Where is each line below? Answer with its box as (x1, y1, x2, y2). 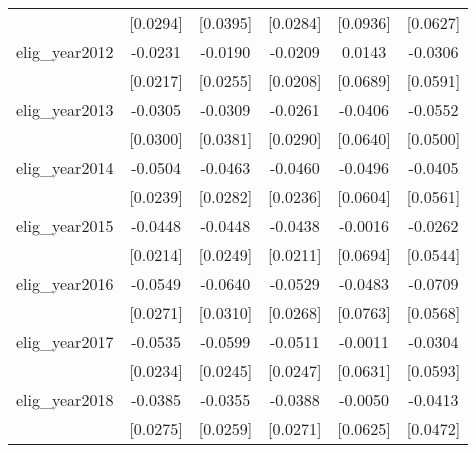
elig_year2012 (16, 40, 114, 63)
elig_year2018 (16, 388, 114, 411)
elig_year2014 (16, 156, 114, 179)
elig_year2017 (16, 330, 114, 353)
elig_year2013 (16, 98, 114, 121)
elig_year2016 (16, 272, 114, 295)
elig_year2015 (16, 214, 114, 237)
